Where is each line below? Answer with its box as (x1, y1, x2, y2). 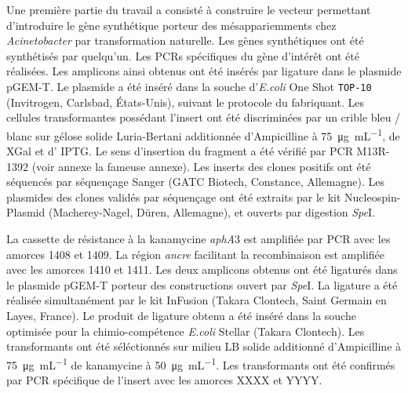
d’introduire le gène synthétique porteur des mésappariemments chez (6, 16, 337, 33)
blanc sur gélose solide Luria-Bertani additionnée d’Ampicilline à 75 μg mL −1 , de (6, 125, 400, 144)
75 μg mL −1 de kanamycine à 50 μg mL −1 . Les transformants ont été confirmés (6, 354, 395, 373)
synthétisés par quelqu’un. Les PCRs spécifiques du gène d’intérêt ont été (6, 47, 359, 64)
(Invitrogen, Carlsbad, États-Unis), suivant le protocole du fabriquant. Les (6, 93, 364, 110)
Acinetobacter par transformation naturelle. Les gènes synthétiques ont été (6, 32, 364, 49)
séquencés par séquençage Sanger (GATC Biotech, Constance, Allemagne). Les (6, 173, 384, 190)
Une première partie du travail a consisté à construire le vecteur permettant (6, 2, 371, 17)
